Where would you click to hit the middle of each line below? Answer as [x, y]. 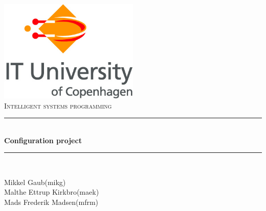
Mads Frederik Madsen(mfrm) [51, 202]
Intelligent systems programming [58, 105]
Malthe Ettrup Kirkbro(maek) [52, 192]
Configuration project [43, 140]
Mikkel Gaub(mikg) [35, 182]
